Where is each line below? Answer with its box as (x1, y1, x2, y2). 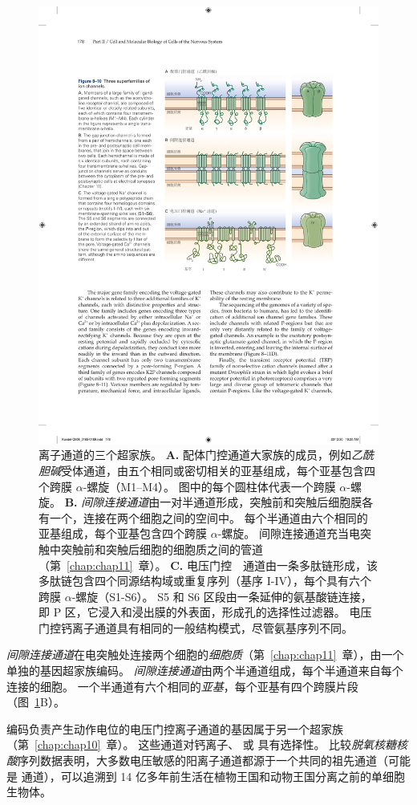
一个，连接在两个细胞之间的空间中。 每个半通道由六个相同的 (49, 509, 368, 526)
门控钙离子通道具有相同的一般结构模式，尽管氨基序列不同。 (38, 619, 353, 636)
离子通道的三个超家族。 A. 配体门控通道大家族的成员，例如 (38, 446, 351, 463)
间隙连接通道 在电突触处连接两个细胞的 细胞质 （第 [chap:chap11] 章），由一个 (6, 646, 404, 663)
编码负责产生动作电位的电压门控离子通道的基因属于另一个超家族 (6, 720, 343, 737)
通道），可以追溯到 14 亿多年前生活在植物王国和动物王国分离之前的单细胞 (21, 767, 405, 784)
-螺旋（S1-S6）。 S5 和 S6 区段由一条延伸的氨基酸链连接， (71, 587, 372, 604)
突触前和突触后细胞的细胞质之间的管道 (60, 540, 263, 557)
